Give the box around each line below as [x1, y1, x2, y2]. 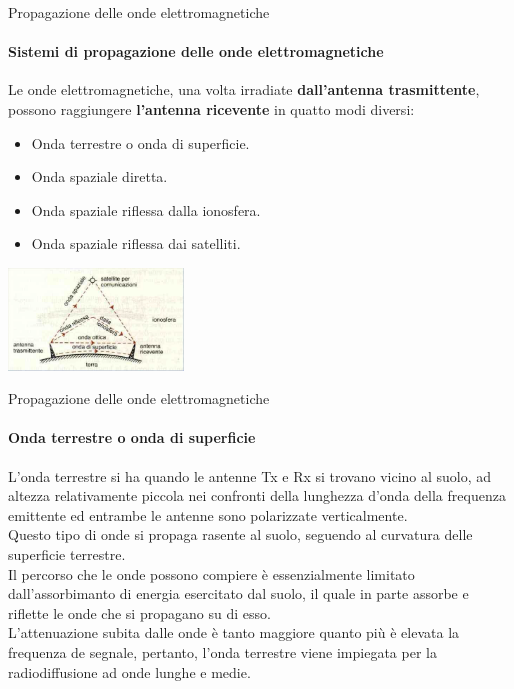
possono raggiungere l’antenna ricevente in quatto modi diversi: [8, 98, 415, 119]
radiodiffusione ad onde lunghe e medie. [8, 661, 251, 682]
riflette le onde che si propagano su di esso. [8, 602, 271, 623]
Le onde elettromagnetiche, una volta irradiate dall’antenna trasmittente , [8, 79, 480, 100]
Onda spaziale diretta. [31, 166, 168, 187]
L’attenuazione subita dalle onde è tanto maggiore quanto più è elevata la [8, 622, 460, 643]
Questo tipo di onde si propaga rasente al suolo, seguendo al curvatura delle [8, 524, 473, 545]
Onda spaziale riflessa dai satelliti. [31, 233, 241, 254]
